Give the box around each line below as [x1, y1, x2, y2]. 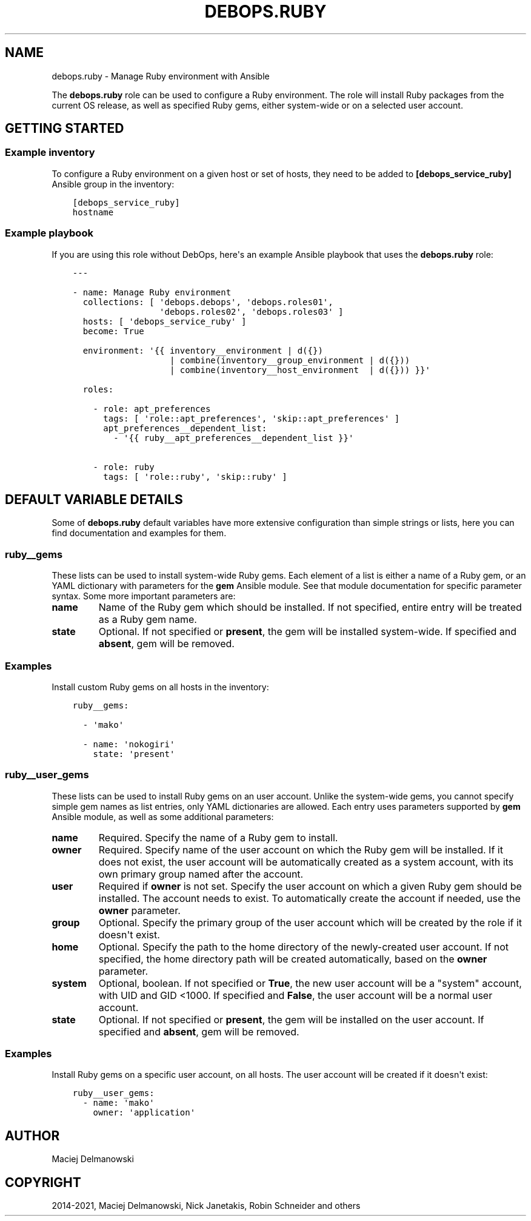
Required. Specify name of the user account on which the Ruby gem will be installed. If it [98, 843, 503, 856]
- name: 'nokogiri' [82, 739, 175, 749]
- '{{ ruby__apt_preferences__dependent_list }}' [113, 432, 354, 443]
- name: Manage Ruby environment [72, 287, 232, 297]
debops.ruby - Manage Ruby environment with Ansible [52, 70, 270, 81]
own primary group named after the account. [98, 867, 304, 880]
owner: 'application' [93, 1108, 196, 1118]
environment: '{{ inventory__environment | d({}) [82, 345, 323, 355]
